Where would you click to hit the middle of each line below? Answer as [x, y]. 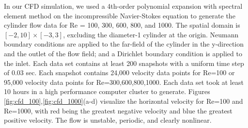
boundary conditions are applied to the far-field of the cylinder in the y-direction [124, 44]
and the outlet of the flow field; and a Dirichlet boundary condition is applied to [123, 53]
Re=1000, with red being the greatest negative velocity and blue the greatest [118, 110]
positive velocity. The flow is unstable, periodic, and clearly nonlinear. [108, 120]
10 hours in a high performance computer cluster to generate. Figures [107, 91]
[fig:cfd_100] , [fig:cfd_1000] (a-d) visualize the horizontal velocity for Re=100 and [124, 101]
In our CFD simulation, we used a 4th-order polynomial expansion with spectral [123, 6]
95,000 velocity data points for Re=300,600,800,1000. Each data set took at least [124, 82]
